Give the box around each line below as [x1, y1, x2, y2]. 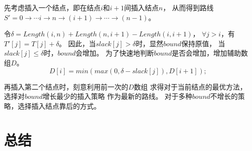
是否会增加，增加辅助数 [172, 48, 248, 58]
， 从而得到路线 [163, 2, 214, 12]
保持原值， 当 [181, 38, 225, 48]
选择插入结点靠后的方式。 [17, 100, 101, 111]
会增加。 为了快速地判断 [75, 48, 154, 58]
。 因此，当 [59, 38, 96, 48]
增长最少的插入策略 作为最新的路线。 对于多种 [42, 91, 192, 101]
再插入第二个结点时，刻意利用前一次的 [4, 81, 128, 91]
